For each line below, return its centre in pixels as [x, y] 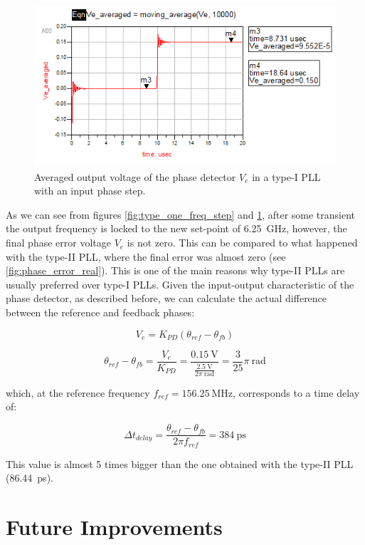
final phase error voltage [58, 243]
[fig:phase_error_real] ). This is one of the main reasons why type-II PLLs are [175, 270]
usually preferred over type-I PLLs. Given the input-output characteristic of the [180, 284]
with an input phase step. [90, 191]
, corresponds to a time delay [296, 392]
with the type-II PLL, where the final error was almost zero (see [146, 256]
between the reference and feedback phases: [100, 312]
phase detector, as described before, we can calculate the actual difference [166, 298]
